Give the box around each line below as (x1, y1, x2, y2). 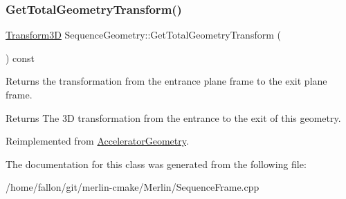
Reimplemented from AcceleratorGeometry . (6, 134, 189, 148)
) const (6, 50, 35, 65)
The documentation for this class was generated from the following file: (6, 156, 307, 171)
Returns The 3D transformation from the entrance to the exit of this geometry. (6, 110, 341, 125)
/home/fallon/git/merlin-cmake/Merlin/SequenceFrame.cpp (6, 180, 259, 194)
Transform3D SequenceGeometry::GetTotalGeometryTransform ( (6, 28, 281, 42)
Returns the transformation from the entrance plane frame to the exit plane (6, 74, 327, 88)
